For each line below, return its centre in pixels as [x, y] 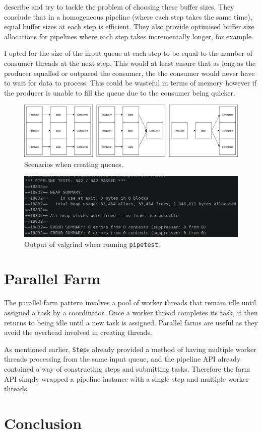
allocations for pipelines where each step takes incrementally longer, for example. [129, 36]
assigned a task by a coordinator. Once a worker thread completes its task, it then [131, 312]
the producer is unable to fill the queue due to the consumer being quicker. [120, 92]
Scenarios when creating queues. [74, 164]
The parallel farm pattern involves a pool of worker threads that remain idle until [130, 302]
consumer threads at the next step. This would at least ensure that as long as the [130, 63]
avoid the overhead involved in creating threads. [78, 332]
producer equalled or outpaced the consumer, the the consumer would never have [129, 73]
